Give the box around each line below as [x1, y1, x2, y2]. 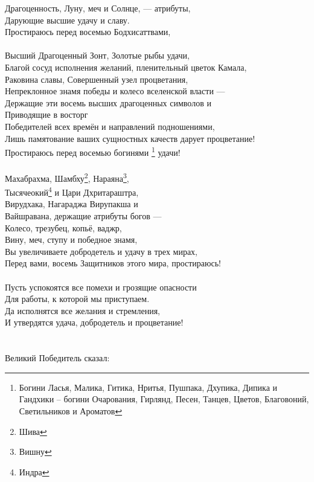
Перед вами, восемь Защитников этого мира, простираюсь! [5, 257, 221, 269]
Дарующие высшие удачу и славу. [5, 13, 130, 26]
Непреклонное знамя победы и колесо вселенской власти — [5, 85, 225, 97]
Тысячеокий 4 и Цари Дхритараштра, [5, 184, 139, 198]
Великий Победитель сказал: [5, 352, 110, 364]
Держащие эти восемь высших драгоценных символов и [5, 96, 211, 109]
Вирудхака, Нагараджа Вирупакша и [5, 198, 138, 210]
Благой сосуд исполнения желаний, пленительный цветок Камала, [5, 60, 247, 73]
